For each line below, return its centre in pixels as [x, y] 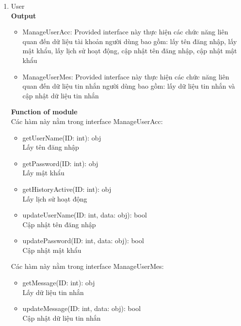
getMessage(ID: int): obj [59, 283]
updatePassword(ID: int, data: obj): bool [83, 241]
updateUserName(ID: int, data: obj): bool [85, 215]
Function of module [44, 112]
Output [24, 15]
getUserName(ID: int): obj [62, 137]
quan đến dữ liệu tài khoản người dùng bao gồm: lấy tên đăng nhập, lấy [130, 41]
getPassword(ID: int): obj [60, 163]
